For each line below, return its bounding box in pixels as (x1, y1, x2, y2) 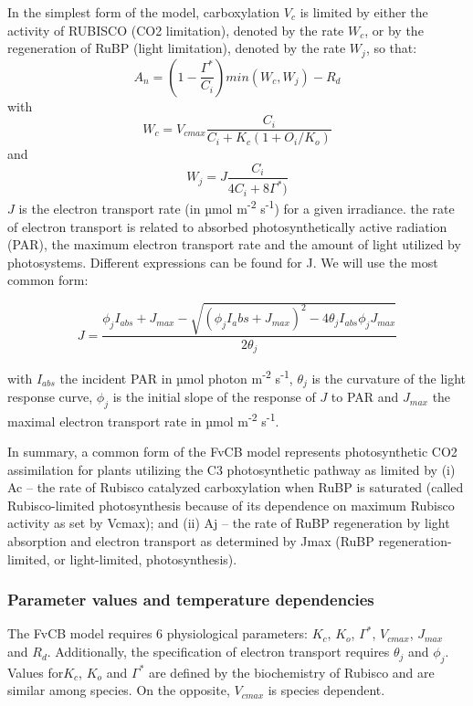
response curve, (7, 387, 93, 406)
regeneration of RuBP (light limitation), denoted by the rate (7, 38, 346, 58)
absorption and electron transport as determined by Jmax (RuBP (7, 532, 374, 551)
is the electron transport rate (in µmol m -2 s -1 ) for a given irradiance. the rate (18, 196, 455, 217)
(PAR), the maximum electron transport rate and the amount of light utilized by (7, 235, 461, 254)
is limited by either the (300, 3, 428, 21)
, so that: (365, 38, 417, 58)
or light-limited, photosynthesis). (54, 549, 237, 568)
